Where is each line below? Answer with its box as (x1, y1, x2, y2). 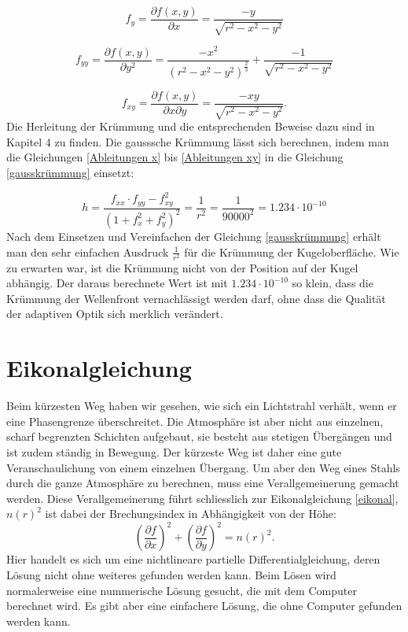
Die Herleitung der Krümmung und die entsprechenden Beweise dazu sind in (6, 118, 375, 135)
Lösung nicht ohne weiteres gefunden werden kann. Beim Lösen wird (6, 567, 336, 583)
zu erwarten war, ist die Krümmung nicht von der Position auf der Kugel (6, 259, 358, 275)
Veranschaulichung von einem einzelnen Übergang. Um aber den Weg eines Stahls (6, 459, 400, 475)
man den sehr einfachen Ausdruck (6, 243, 169, 260)
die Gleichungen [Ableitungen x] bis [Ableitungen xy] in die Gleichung (6, 149, 344, 165)
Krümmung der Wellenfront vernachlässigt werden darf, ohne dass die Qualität (6, 290, 386, 306)
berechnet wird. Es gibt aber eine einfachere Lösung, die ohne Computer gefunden (6, 597, 402, 614)
